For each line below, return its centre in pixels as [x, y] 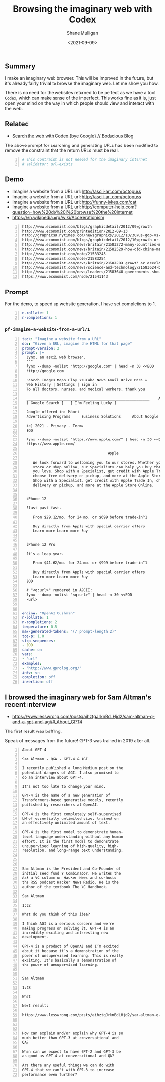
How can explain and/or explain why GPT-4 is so [73, 1033]
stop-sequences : [39, 641]
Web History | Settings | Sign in [62, 384]
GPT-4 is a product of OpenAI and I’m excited [70, 947]
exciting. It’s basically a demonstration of [69, 960]
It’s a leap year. [45, 554]
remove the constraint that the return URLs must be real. [62, 150]
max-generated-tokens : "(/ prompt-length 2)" [69, 632]
